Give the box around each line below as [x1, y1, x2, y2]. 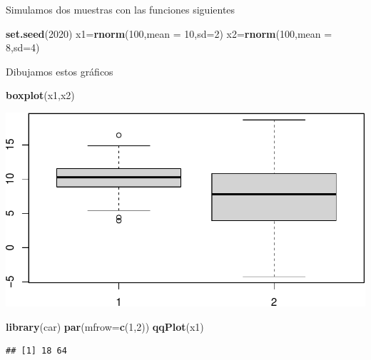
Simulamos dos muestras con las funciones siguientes [6, 2, 235, 16]
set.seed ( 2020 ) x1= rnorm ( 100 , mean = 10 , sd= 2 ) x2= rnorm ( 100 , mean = [6, 26, 332, 41]
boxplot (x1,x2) [6, 88, 75, 103]
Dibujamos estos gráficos [6, 63, 113, 78]
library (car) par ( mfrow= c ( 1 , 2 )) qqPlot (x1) [6, 319, 204, 334]
